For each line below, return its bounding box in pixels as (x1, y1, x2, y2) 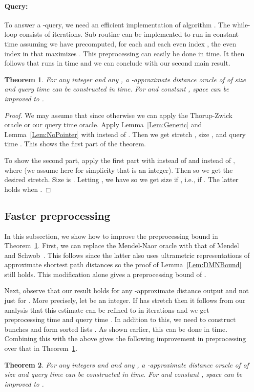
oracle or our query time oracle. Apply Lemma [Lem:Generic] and (4, 119, 202, 130)
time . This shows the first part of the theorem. (4, 138, 146, 149)
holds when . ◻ (4, 184, 51, 194)
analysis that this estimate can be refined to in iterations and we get (4, 304, 210, 315)
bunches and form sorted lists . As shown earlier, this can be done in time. (4, 323, 228, 334)
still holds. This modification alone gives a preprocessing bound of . (4, 269, 206, 279)
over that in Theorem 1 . (4, 343, 78, 353)
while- (232, 19, 250, 29)
